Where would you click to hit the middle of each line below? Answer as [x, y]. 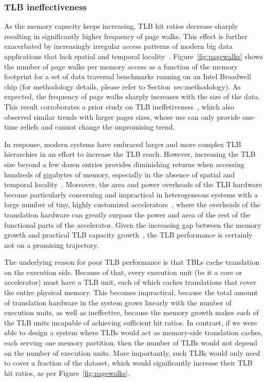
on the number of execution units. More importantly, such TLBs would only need [132, 352]
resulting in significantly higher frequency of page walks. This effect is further [126, 36]
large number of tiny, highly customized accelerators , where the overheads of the [132, 204]
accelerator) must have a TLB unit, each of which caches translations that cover [130, 282]
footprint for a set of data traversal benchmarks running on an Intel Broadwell [128, 76]
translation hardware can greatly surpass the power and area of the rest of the [127, 214]
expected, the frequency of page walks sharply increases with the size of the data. [132, 96]
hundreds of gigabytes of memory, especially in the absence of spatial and [120, 174]
